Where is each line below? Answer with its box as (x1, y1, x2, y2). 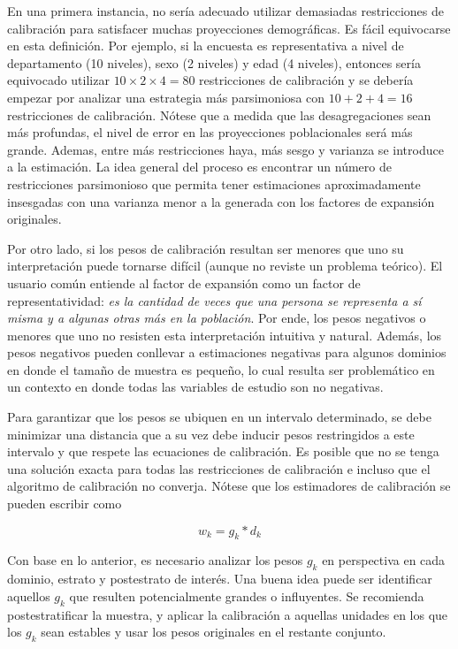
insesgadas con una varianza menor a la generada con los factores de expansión (7, 192, 435, 210)
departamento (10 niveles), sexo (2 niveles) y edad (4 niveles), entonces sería (7, 53, 421, 72)
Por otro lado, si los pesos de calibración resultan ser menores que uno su (7, 239, 404, 257)
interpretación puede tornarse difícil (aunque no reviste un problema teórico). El (7, 256, 443, 275)
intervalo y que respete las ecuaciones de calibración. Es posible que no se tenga (7, 442, 439, 461)
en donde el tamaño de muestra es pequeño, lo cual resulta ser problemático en (7, 360, 435, 378)
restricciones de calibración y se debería (199, 71, 414, 89)
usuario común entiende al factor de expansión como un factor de (7, 273, 361, 292)
